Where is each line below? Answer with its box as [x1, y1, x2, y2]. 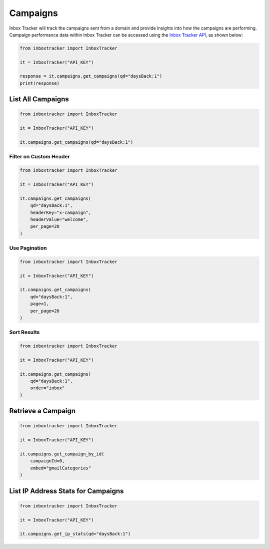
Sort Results [9, 329, 40, 336]
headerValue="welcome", [30, 216, 88, 222]
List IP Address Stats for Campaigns [9, 486, 124, 495]
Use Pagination [9, 244, 47, 251]
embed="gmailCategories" [30, 465, 91, 471]
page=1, [30, 301, 49, 307]
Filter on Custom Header [9, 153, 70, 160]
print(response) [19, 80, 60, 86]
